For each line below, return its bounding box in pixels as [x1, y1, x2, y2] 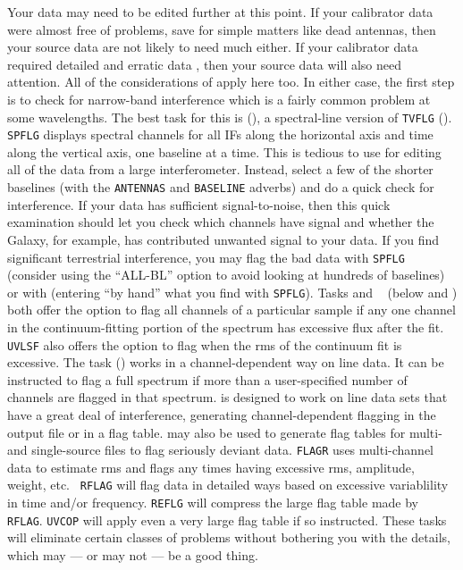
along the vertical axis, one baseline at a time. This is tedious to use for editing [7, 142, 442, 161]
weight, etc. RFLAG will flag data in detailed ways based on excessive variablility [7, 475, 449, 494]
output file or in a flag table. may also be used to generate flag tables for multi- [7, 423, 442, 441]
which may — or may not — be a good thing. [7, 546, 258, 565]
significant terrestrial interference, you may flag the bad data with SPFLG [7, 247, 405, 266]
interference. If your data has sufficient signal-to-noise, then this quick [7, 195, 391, 214]
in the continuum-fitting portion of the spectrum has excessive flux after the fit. [7, 318, 444, 336]
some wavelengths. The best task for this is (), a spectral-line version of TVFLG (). [7, 107, 452, 126]
